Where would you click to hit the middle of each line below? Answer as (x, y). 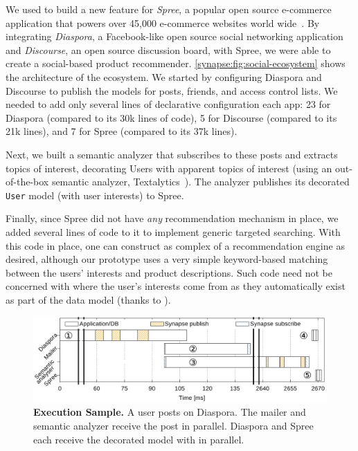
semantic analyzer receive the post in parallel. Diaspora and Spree (173, 425)
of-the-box (27, 182)
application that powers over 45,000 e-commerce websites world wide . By (163, 22)
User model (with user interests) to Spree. (95, 195)
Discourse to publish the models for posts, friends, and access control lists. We (172, 90)
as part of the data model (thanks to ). (88, 299)
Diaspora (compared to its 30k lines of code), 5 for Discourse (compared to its (171, 117)
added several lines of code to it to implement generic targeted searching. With (173, 231)
